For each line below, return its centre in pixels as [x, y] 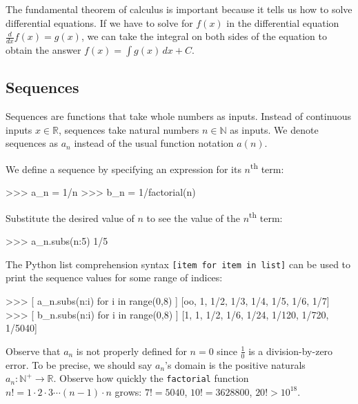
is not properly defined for [131, 351]
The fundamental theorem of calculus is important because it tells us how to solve [179, 9]
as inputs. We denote [274, 129]
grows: [128, 391]
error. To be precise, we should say [79, 364]
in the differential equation [283, 22]
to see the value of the [193, 218]
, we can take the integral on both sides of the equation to [204, 36]
